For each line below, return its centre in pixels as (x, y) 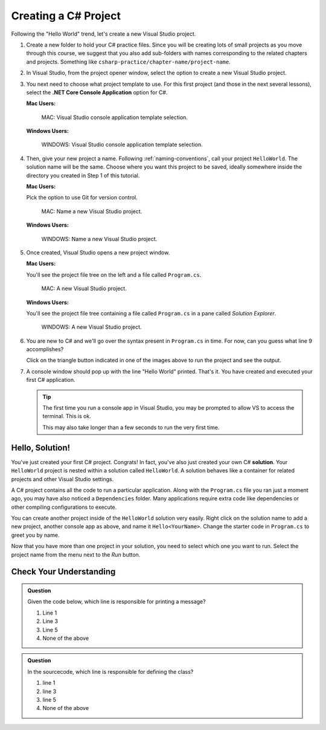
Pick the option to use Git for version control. (82, 198)
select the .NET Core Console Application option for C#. (97, 92)
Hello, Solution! (41, 447)
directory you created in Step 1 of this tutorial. (83, 175)
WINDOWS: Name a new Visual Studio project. (99, 239)
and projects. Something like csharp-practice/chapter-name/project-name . (128, 62)
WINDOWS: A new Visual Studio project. (91, 327)
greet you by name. (35, 535)
